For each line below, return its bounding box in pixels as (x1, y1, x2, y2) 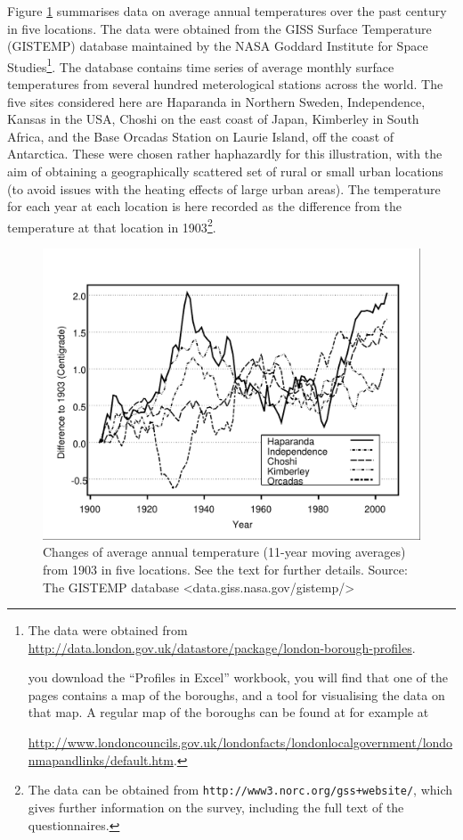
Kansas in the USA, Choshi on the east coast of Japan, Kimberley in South (7, 110, 419, 128)
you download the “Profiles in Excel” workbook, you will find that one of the (28, 668, 448, 687)
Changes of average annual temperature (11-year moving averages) (43, 542, 406, 561)
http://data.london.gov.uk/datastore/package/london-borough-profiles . (28, 638, 416, 657)
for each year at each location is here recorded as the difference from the (7, 197, 402, 216)
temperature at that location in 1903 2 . (7, 215, 216, 236)
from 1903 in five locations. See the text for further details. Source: (43, 559, 408, 578)
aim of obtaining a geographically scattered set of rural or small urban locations (7, 162, 443, 180)
